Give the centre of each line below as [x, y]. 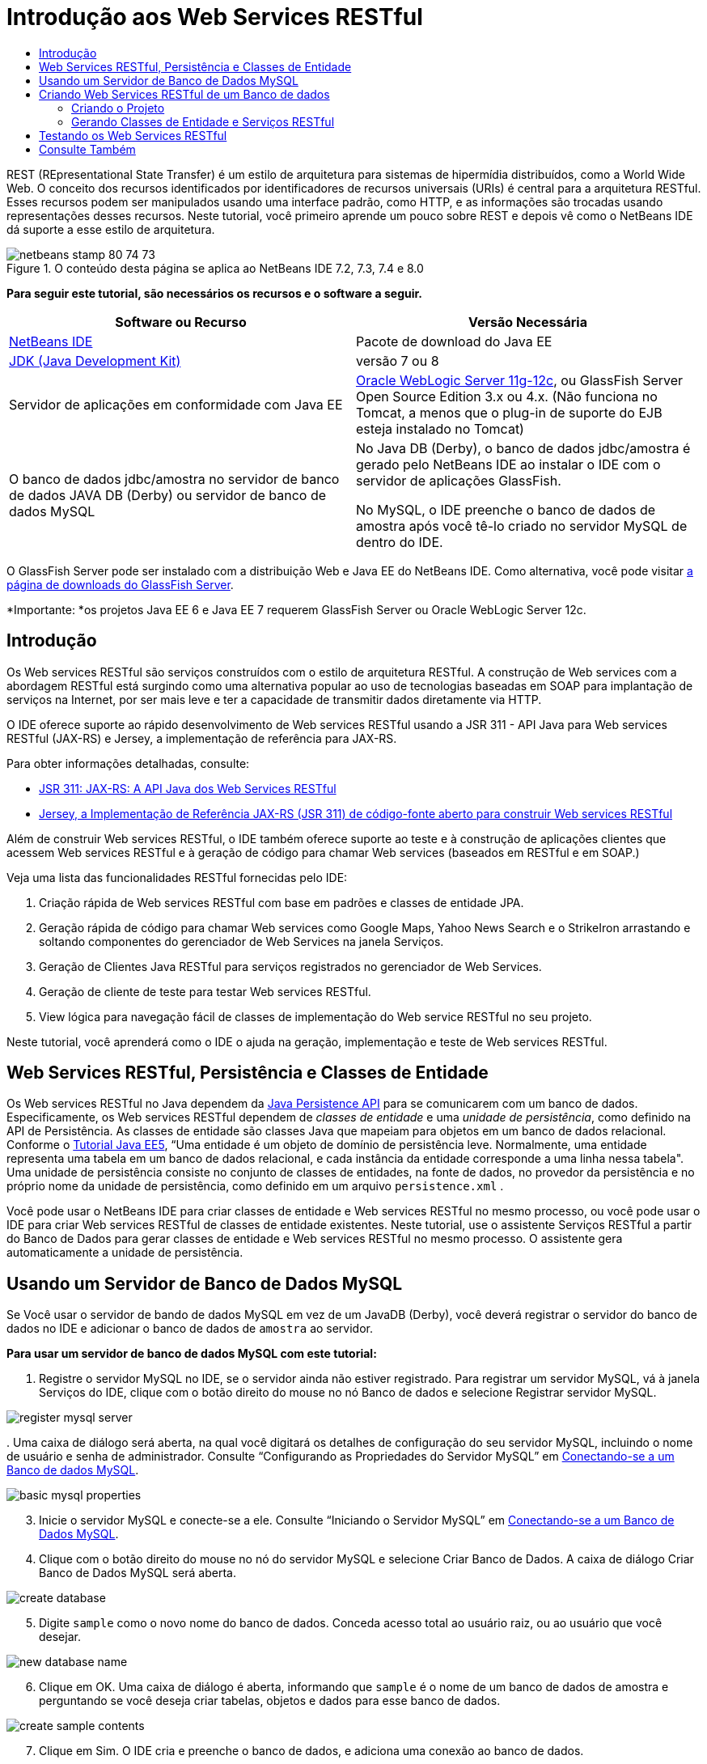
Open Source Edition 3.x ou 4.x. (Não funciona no [507, 396]
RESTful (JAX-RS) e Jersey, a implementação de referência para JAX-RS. [202, 738]
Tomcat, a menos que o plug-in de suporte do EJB [509, 412]
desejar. [60, 1637]
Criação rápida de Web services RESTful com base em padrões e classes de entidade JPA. [282, 902]
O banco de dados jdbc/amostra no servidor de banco [174, 479]
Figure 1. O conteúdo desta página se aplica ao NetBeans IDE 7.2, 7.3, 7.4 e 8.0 [215, 268]
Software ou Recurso [181, 322]
